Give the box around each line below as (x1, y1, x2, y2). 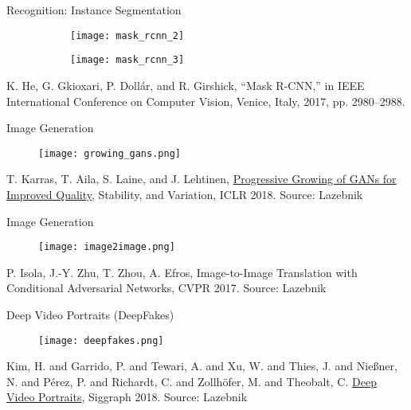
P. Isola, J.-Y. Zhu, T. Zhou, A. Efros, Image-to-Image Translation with (6, 264, 358, 280)
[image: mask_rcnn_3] (70, 54, 185, 66)
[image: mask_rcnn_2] (70, 29, 185, 41)
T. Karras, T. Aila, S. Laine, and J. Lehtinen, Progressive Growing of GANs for (6, 170, 397, 187)
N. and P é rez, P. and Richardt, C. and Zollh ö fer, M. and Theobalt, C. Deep (6, 373, 377, 389)
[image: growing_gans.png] (38, 147, 181, 159)
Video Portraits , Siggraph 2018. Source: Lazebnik (6, 389, 248, 405)
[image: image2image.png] (38, 241, 175, 253)
